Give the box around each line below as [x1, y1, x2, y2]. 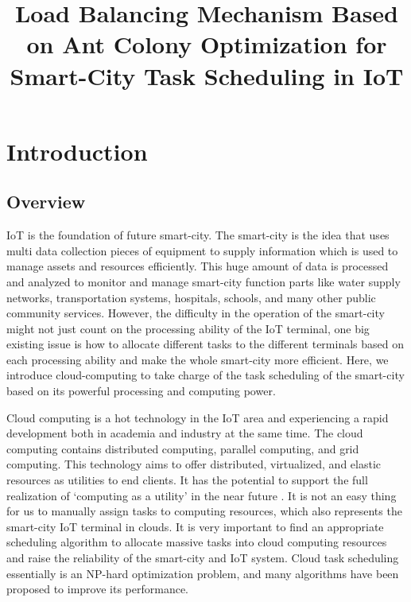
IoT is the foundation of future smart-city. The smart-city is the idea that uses [6, 227, 390, 243]
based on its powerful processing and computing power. [6, 383, 276, 399]
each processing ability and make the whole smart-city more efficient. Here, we [6, 351, 389, 367]
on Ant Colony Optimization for [26, 28, 387, 60]
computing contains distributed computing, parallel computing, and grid [6, 440, 359, 456]
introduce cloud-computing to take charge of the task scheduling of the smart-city [6, 367, 405, 383]
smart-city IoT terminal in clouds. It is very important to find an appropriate [6, 518, 384, 534]
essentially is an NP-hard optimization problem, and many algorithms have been [6, 565, 399, 581]
